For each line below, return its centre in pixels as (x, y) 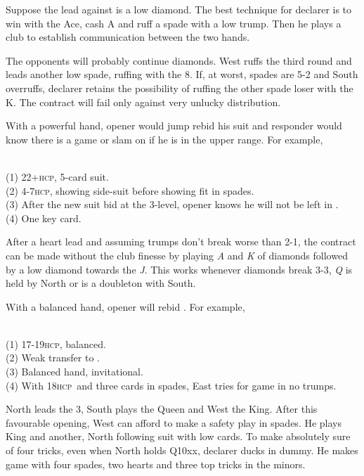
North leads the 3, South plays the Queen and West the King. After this (162, 409)
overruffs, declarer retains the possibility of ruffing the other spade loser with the (180, 88)
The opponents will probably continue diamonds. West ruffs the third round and (179, 60)
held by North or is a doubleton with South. (101, 283)
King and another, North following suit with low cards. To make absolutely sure (178, 436)
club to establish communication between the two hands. (128, 37)
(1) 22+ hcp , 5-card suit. (57, 176)
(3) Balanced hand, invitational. (74, 372)
